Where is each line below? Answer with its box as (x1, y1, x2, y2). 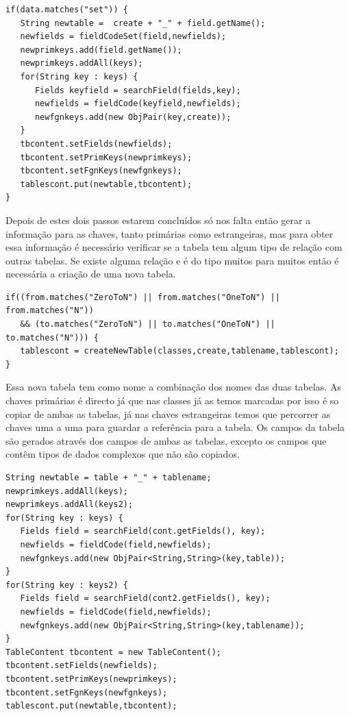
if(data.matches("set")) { (5, 5, 128, 14)
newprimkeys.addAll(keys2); (5, 499, 134, 510)
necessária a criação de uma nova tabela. (5, 267, 176, 281)
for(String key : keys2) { (5, 580, 128, 590)
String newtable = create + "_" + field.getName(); (20, 18, 266, 28)
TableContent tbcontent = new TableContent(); (5, 647, 221, 657)
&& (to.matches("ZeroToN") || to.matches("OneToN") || (20, 319, 275, 330)
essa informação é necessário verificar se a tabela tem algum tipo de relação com (5, 240, 342, 254)
